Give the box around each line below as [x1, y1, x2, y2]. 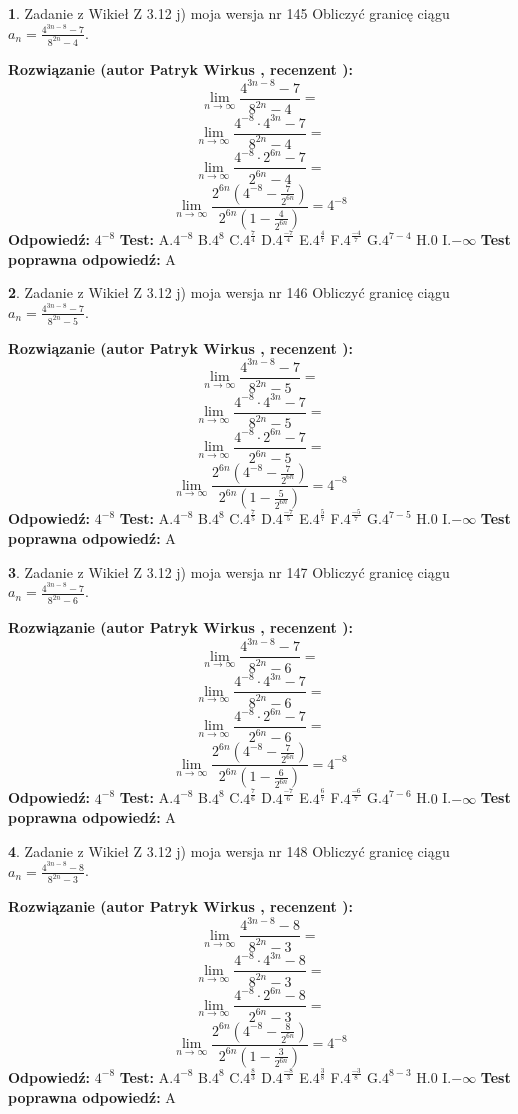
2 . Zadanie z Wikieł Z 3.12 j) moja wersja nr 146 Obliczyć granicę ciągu [8, 282, 450, 303]
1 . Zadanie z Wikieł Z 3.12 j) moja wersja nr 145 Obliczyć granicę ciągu [8, 3, 450, 23]
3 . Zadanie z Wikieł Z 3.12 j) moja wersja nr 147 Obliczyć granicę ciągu [8, 561, 450, 582]
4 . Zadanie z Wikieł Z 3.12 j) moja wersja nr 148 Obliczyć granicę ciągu [8, 840, 450, 861]
